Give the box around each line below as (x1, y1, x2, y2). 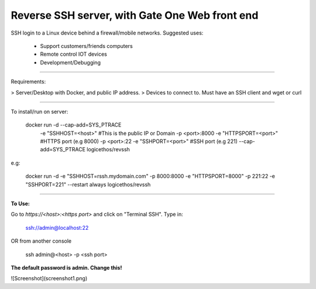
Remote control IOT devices (40, 50, 108, 58)
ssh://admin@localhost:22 (25, 224, 89, 231)
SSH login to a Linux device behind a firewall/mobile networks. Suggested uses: (11, 29, 204, 36)
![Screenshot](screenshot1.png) (11, 275, 88, 282)
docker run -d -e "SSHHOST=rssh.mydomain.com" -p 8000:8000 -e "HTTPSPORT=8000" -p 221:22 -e (25, 173, 275, 180)
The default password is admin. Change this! (11, 264, 122, 271)
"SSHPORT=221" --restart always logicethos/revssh (25, 181, 151, 188)
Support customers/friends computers (40, 42, 133, 49)
